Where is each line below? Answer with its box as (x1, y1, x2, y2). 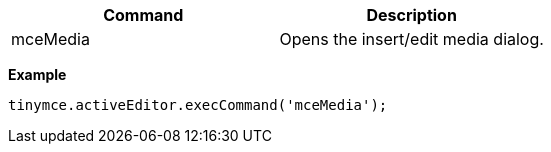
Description (366, 5, 457, 25)
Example (8, 66, 67, 83)
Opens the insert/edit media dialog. (279, 29, 544, 49)
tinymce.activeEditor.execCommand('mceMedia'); (8, 97, 388, 113)
